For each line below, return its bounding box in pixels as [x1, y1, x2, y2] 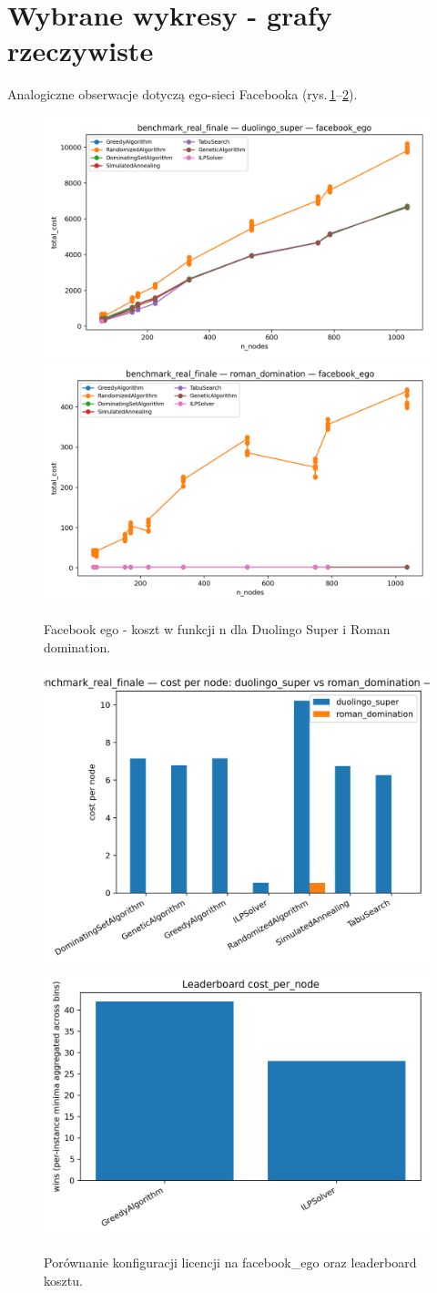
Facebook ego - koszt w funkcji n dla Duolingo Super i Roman [44, 620, 391, 639]
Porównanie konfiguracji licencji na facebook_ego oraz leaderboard [44, 1253, 417, 1272]
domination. [44, 637, 111, 656]
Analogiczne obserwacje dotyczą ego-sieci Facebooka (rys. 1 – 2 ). [7, 85, 358, 104]
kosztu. [44, 1271, 83, 1290]
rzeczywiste [7, 32, 154, 69]
